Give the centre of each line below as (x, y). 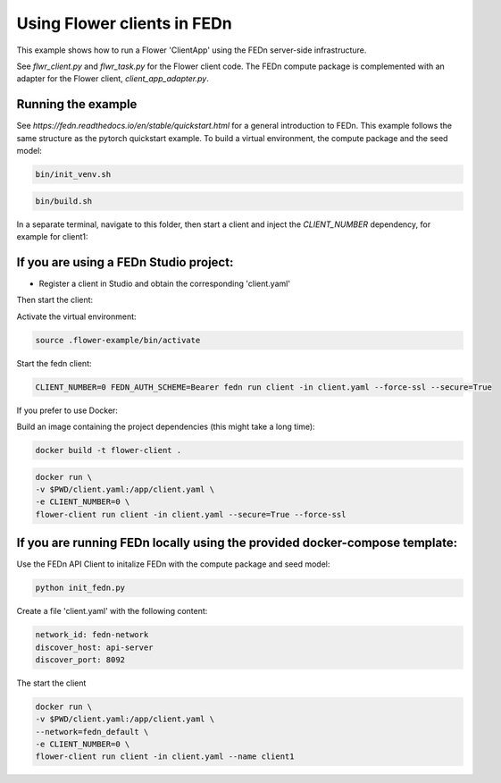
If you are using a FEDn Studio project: (125, 262)
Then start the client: (55, 300)
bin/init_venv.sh (73, 174)
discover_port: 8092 (80, 660)
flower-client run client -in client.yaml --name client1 (165, 757)
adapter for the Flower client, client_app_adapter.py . (113, 79)
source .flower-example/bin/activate (118, 340)
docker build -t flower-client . (109, 450)
